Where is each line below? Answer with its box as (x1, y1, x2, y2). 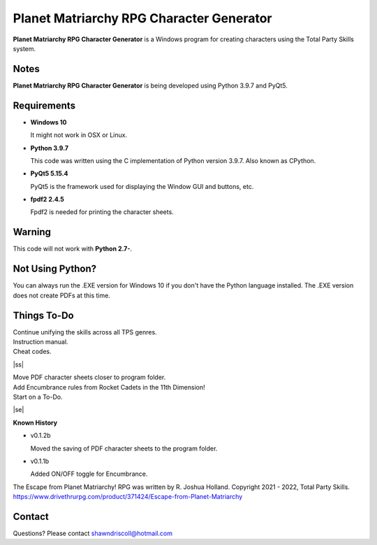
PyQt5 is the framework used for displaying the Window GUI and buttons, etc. (30, 182, 254, 190)
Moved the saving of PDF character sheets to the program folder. (30, 444, 218, 453)
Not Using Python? (13, 263, 97, 275)
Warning (13, 226, 52, 238)
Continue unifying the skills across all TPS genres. (13, 327, 157, 336)
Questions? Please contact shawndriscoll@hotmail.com (13, 529, 172, 537)
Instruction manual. (13, 337, 69, 346)
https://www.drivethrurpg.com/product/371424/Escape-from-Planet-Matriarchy (13, 493, 243, 501)
